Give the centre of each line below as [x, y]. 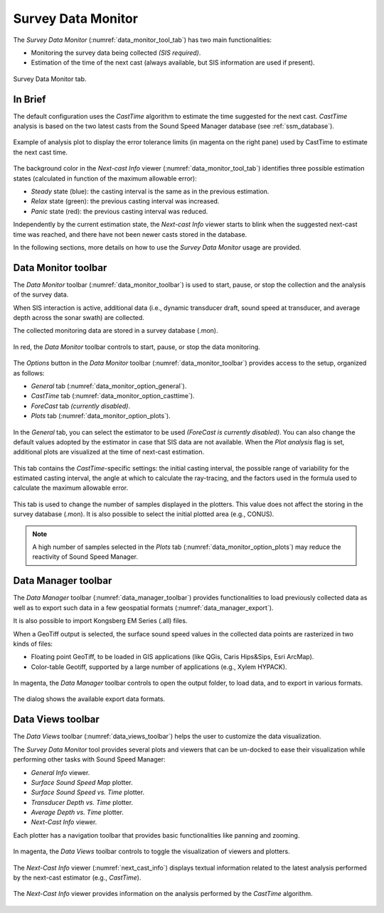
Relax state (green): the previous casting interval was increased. [125, 201]
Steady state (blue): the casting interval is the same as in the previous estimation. [150, 191]
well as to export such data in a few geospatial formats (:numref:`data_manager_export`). [143, 607]
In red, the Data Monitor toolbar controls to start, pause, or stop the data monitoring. [137, 347]
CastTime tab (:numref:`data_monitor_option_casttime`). [113, 396]
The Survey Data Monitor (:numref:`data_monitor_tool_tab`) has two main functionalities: [143, 40]
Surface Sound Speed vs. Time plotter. [88, 792]
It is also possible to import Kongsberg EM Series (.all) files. [100, 621]
